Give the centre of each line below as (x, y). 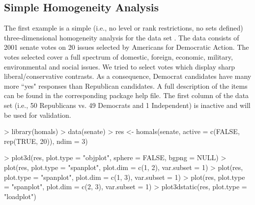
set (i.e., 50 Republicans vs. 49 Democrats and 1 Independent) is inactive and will (127, 105)
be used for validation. (38, 115)
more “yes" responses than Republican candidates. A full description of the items (126, 85)
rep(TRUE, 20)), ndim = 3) (46, 141)
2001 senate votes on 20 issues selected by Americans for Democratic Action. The (127, 47)
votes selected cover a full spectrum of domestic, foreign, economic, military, (118, 56)
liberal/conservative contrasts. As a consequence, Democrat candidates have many (128, 76)
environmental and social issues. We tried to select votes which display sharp (120, 66)
